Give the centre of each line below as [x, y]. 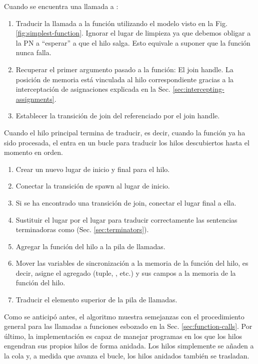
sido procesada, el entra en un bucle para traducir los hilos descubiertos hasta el [127, 142]
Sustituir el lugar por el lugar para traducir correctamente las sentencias [126, 219]
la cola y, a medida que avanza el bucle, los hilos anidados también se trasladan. [127, 356]
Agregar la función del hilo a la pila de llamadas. [90, 246]
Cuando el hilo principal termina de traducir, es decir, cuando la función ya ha [125, 132]
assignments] [35, 99]
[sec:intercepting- [198, 89]
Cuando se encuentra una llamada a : [61, 6]
